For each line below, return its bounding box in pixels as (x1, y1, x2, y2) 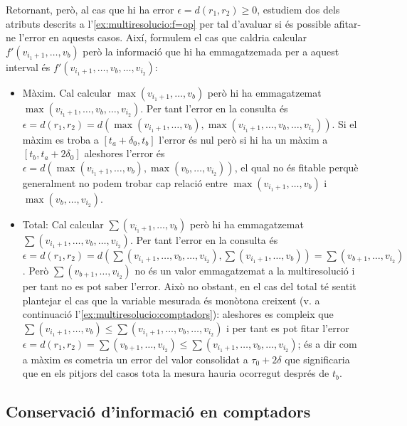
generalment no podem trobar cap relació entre (22, 175, 228, 190)
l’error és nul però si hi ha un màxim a (159, 132, 328, 147)
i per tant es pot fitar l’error (226, 320, 349, 335)
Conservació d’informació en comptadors (6, 400, 311, 422)
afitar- (334, 16, 361, 31)
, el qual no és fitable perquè (234, 159, 359, 174)
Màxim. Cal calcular (22, 85, 112, 100)
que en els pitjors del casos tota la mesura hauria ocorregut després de (22, 366, 329, 380)
